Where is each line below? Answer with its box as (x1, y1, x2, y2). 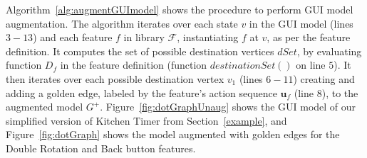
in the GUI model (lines (249, 16, 353, 30)
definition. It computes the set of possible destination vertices (6, 43, 274, 58)
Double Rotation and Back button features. (6, 140, 196, 155)
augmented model (6, 99, 83, 114)
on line (296, 57, 326, 72)
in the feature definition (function (60, 57, 207, 72)
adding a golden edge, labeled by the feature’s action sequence (6, 85, 277, 100)
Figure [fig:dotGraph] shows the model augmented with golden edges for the (6, 127, 340, 142)
